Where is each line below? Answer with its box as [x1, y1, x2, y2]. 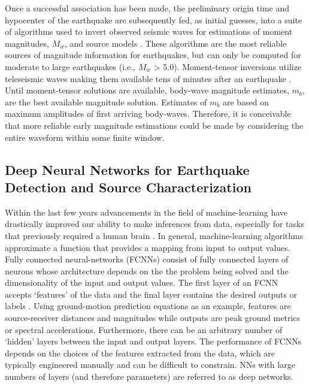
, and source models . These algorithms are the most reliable [65, 37, 287, 49]
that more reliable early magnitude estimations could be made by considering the [5, 119, 304, 131]
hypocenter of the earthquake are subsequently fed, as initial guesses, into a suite [5, 13, 302, 26]
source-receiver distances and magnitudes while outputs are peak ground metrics [5, 312, 301, 324]
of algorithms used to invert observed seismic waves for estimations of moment [5, 25, 293, 38]
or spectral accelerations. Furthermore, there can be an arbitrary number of [5, 323, 283, 335]
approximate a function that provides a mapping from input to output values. [5, 241, 290, 253]
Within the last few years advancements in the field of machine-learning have [5, 205, 288, 218]
